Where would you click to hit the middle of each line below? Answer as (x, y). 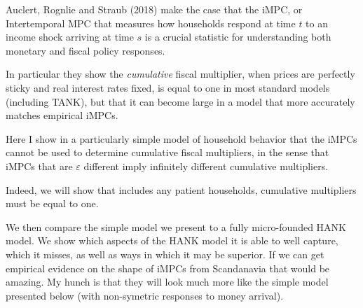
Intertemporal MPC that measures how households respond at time (151, 23)
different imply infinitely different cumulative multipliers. (206, 166)
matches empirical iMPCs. (62, 115)
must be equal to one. (52, 203)
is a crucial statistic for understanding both (238, 37)
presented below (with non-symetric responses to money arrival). (145, 295)
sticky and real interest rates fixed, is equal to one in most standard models (168, 87)
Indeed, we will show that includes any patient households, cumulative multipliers (181, 189)
